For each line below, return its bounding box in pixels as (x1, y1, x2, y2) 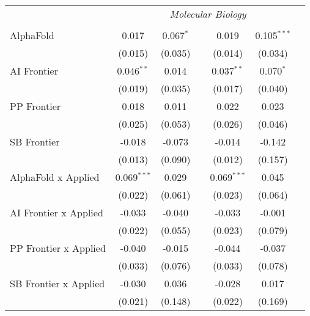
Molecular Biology (169, 7, 246, 21)
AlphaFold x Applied (10, 170, 100, 184)
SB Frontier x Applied (10, 276, 105, 290)
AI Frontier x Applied (10, 205, 103, 219)
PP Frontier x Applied (10, 241, 106, 255)
